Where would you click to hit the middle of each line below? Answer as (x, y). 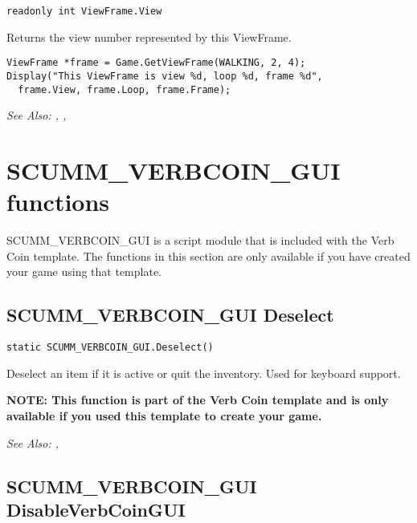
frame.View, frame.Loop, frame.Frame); (125, 89)
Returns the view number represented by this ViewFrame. (149, 36)
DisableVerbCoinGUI (96, 509)
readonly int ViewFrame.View (84, 11)
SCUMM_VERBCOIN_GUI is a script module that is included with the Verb (200, 240)
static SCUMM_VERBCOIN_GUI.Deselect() (110, 348)
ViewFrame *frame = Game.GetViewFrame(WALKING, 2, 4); (156, 63)
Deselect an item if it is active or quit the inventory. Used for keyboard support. (204, 373)
